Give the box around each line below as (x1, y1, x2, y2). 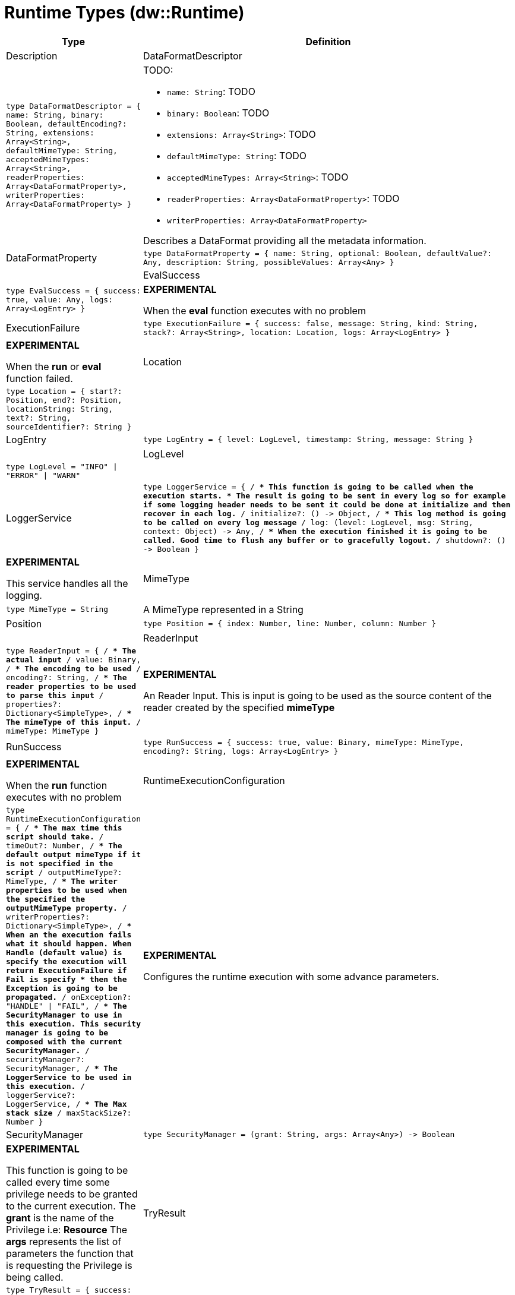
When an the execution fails (6, 930, 132, 939)
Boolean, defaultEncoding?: (6, 119, 127, 129)
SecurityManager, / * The (6, 1063, 118, 1073)
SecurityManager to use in (6, 1010, 122, 1019)
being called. (6, 1271, 64, 1283)
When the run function (6, 779, 108, 791)
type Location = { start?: (6, 386, 122, 396)
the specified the (6, 894, 86, 904)
